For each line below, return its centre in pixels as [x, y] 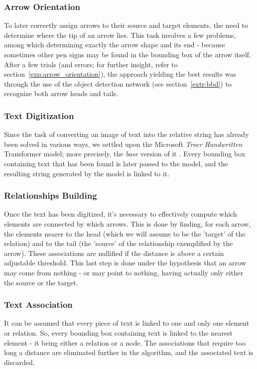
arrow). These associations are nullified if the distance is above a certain [114, 253]
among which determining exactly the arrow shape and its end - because [115, 45]
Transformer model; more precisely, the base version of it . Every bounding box [125, 154]
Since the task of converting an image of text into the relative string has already [127, 134]
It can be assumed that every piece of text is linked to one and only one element [127, 323]
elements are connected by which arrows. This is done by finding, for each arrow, [128, 223]
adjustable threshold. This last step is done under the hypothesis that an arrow [125, 263]
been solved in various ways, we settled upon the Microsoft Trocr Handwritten [123, 144]
